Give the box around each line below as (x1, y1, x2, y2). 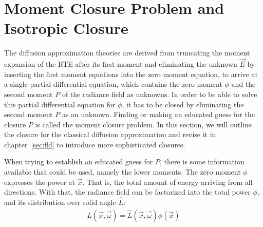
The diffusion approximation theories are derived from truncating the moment (4, 47, 250, 58)
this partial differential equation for (4, 99, 116, 109)
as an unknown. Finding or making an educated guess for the (62, 109, 255, 120)
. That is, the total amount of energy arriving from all (82, 176, 253, 187)
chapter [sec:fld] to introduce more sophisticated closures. (4, 139, 185, 149)
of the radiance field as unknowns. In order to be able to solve (62, 88, 257, 99)
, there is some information (160, 156, 245, 167)
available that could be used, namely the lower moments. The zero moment (4, 166, 241, 177)
